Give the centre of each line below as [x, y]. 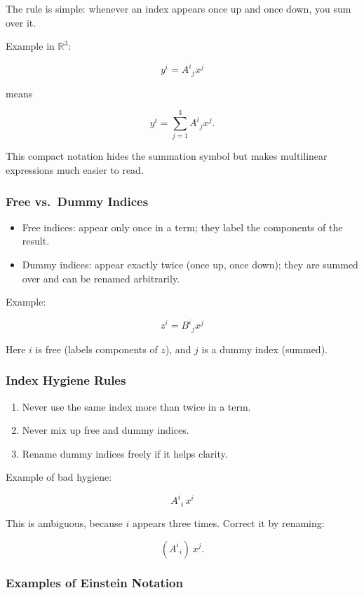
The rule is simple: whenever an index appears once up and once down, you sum [178, 8]
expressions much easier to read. [75, 170]
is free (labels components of [96, 349]
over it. [21, 22]
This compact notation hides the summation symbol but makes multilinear [167, 156]
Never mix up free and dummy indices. [106, 430]
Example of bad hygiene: [59, 477]
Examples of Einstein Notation [94, 583]
